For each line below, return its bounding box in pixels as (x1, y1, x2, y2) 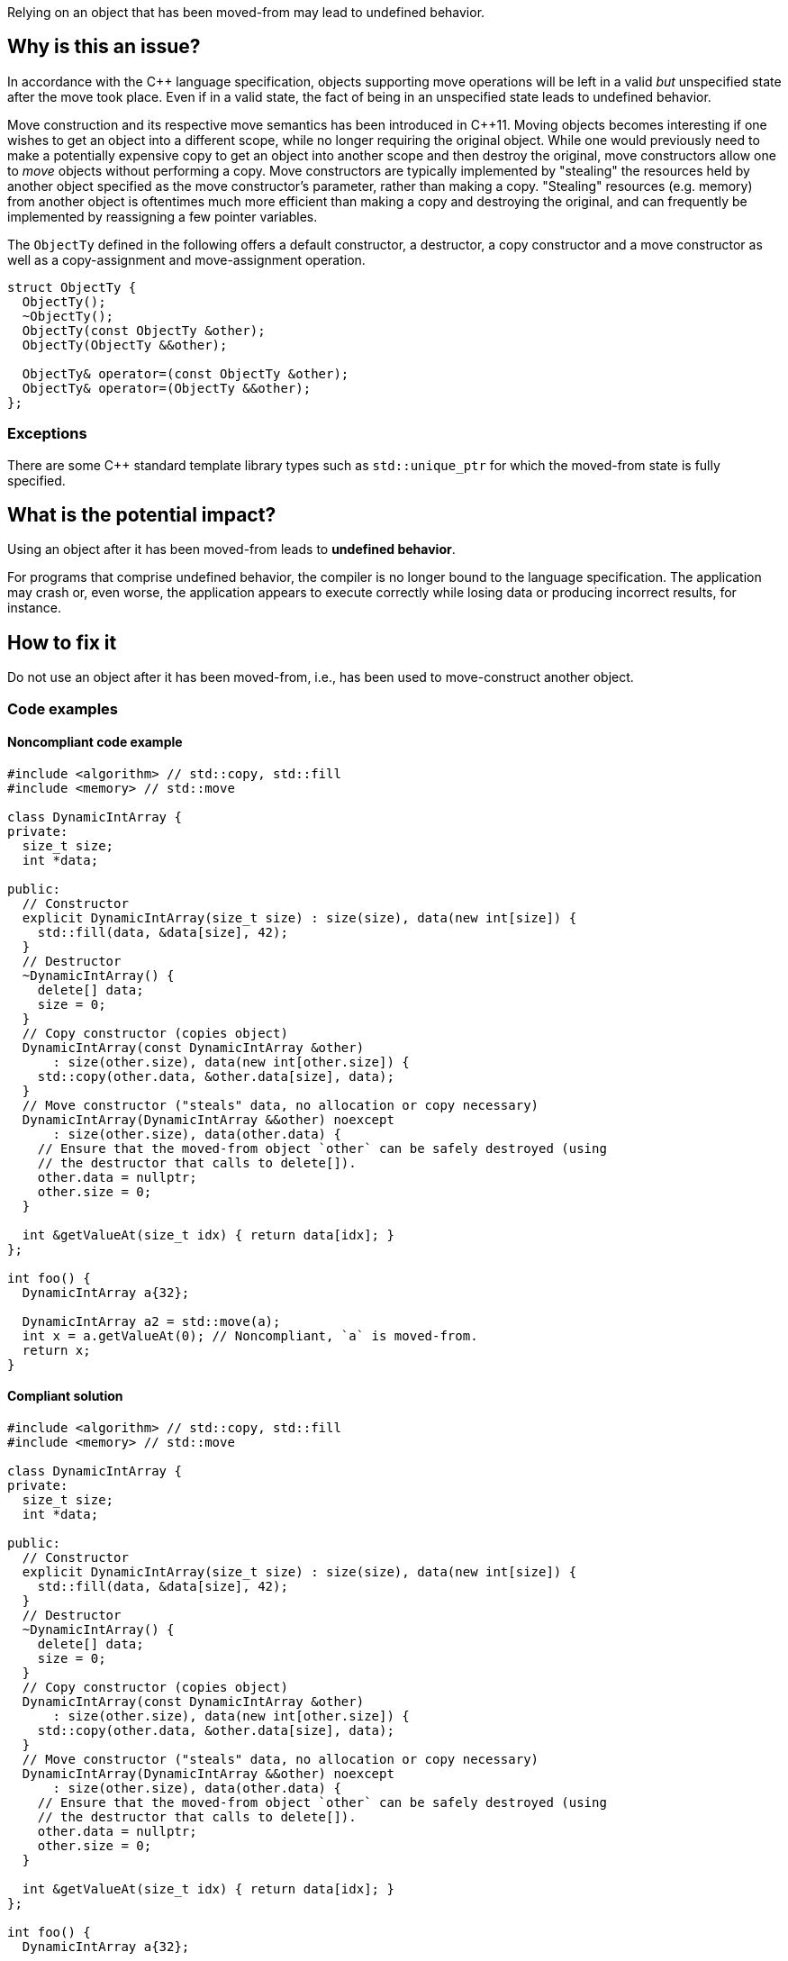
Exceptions (7, 424, 87, 443)
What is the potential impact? (7, 504, 276, 527)
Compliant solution (7, 1388, 123, 1404)
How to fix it (7, 631, 117, 654)
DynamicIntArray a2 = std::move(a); (22, 1313, 281, 1329)
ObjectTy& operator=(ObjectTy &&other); (22, 380, 312, 395)
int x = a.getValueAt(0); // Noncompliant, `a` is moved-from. (22, 1328, 478, 1343)
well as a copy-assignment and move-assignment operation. (7, 251, 366, 268)
